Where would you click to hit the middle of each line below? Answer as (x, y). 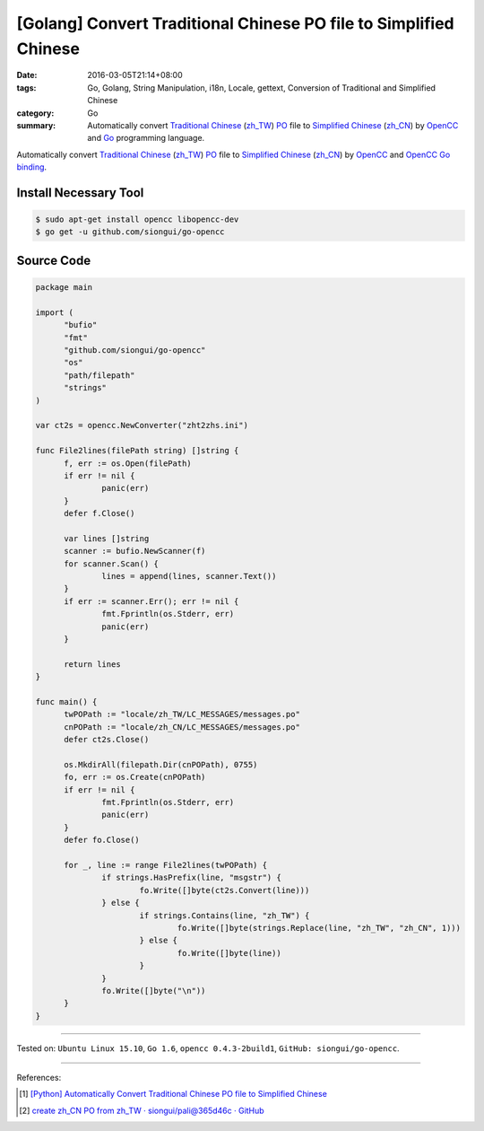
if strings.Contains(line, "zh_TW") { (225, 915)
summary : (36, 125)
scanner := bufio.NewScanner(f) (135, 551)
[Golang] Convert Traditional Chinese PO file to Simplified (235, 23)
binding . (32, 167)
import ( (55, 312)
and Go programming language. (146, 138)
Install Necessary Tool (80, 193)
